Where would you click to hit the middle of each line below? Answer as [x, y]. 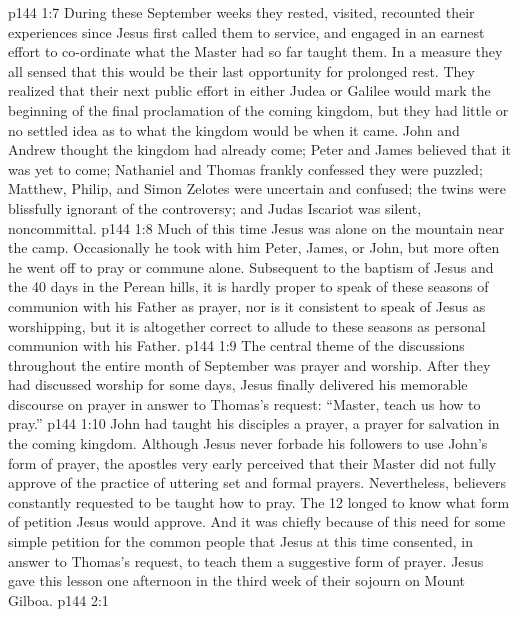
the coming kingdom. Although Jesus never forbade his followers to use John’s [248, 443]
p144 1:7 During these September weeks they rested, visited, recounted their [241, 12]
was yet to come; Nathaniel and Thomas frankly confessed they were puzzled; [245, 168]
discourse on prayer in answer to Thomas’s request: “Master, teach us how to [244, 403]
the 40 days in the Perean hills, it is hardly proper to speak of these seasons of [248, 286]
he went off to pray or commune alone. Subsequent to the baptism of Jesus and [251, 266]
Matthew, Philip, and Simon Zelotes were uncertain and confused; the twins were [257, 188]
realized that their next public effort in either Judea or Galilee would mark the [249, 90]
